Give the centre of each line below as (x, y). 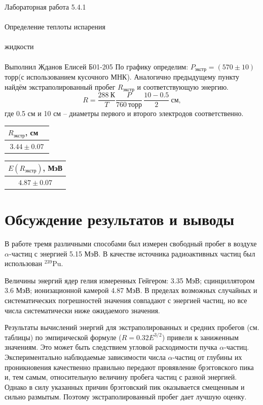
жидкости (19, 46)
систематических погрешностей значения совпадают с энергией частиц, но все (126, 300)
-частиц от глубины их (207, 357)
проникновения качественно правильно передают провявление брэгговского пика (129, 367)
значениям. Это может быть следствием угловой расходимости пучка (111, 347)
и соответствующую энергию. (183, 86)
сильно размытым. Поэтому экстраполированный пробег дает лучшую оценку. (126, 397)
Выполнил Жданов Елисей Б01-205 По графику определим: (97, 66)
